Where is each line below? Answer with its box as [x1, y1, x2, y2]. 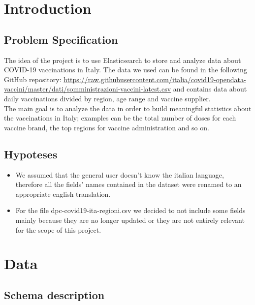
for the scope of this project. [15, 224, 101, 235]
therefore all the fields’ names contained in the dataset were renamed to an [15, 179, 242, 189]
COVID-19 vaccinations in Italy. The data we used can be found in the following [4, 64, 247, 75]
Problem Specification [4, 31, 118, 47]
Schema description [4, 287, 105, 302]
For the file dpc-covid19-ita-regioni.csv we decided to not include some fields [15, 205, 246, 215]
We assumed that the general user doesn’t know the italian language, [15, 169, 224, 180]
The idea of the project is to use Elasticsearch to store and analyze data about [4, 55, 241, 65]
